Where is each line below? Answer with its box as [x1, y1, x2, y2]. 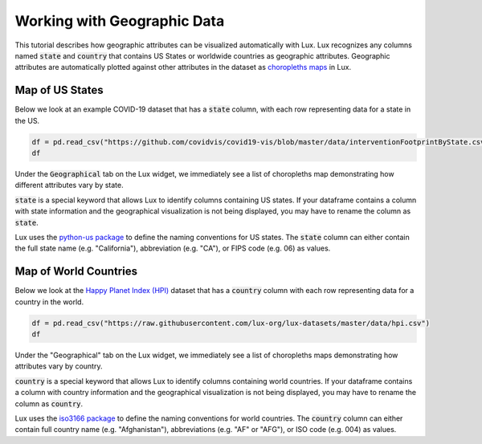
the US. [14, 116, 40, 125]
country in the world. [14, 297, 84, 307]
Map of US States [14, 84, 104, 97]
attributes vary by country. [14, 361, 103, 371]
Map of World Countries [14, 265, 138, 279]
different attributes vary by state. [14, 181, 124, 190]
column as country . [14, 398, 84, 409]
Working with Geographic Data [14, 12, 225, 30]
